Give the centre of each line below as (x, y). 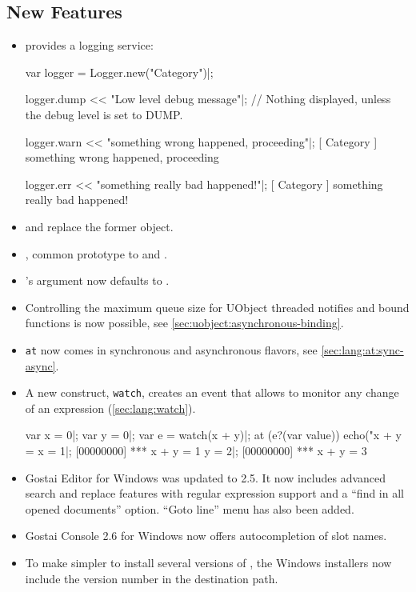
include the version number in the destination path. (152, 578)
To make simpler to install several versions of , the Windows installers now (208, 562)
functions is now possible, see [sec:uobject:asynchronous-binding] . (184, 323)
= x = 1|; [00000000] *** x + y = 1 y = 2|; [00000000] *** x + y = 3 (196, 451)
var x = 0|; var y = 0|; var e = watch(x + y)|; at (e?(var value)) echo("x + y (213, 435)
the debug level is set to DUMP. (104, 114)
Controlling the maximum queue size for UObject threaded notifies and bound (217, 307)
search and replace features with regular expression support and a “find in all (214, 493)
